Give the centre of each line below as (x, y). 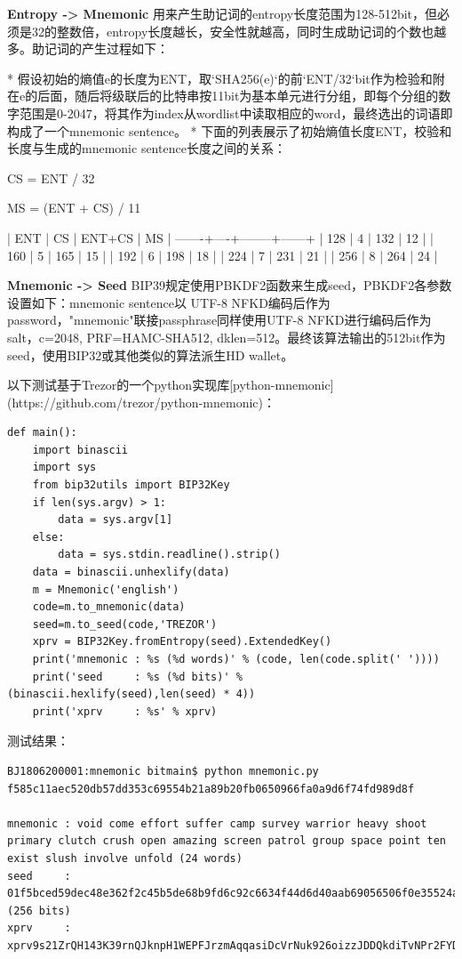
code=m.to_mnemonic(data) (109, 607)
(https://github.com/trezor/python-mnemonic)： (141, 402)
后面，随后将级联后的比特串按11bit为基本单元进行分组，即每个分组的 (238, 96)
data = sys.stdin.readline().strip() (169, 555)
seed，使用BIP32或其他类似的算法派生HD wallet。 (151, 355)
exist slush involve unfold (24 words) (125, 858)
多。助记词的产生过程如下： (88, 48)
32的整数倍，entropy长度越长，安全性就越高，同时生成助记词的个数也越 (239, 31)
